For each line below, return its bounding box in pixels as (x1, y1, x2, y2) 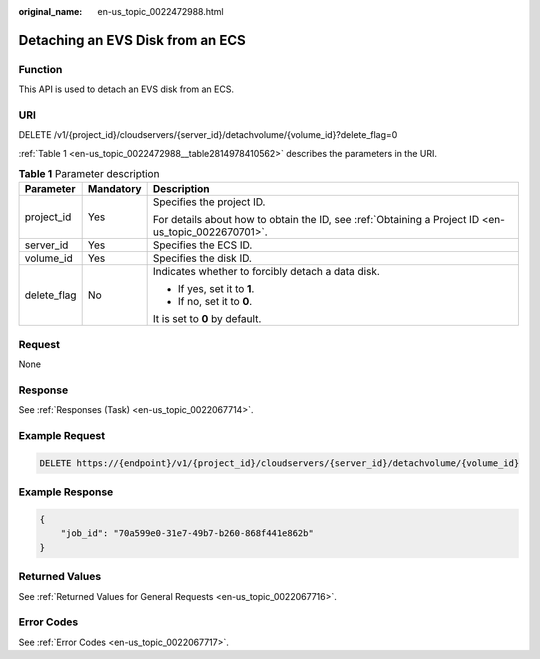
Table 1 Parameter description (18, 167, 160, 181)
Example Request (18, 429, 105, 443)
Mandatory (87, 182, 142, 196)
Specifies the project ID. (152, 195, 266, 209)
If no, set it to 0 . (177, 295, 253, 309)
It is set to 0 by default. (152, 312, 262, 326)
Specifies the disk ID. (152, 251, 252, 265)
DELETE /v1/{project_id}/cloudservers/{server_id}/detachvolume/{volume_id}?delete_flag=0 (18, 129, 398, 141)
